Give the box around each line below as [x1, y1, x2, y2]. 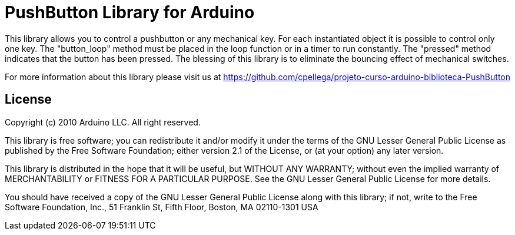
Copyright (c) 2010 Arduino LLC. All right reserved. [5, 117, 201, 127]
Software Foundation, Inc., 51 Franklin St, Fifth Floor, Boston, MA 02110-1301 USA [5, 201, 318, 212]
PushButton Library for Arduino [5, 2, 255, 22]
